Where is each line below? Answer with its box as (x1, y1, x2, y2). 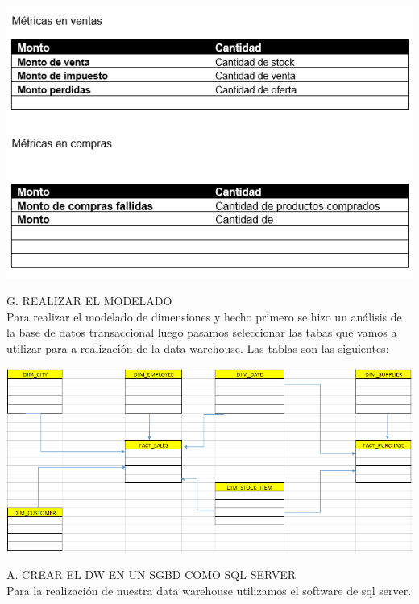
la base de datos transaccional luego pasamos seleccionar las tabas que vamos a (6, 324, 397, 341)
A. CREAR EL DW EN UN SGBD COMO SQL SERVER (6, 566, 297, 583)
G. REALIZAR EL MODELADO (6, 292, 172, 309)
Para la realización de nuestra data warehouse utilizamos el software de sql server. (6, 581, 412, 598)
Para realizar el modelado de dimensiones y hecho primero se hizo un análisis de (6, 308, 402, 325)
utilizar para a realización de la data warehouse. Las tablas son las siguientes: (6, 340, 389, 357)
